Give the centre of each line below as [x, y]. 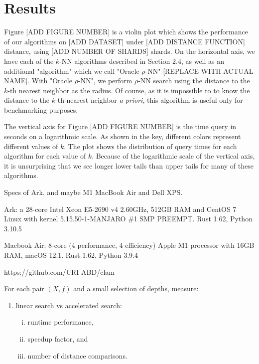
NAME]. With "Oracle [38, 81]
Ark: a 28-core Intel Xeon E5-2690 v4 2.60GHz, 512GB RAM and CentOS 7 [120, 209]
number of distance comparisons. [77, 355]
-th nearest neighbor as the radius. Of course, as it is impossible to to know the [129, 90]
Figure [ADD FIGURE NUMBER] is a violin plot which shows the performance [126, 32]
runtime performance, [61, 322]
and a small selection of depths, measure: [136, 288]
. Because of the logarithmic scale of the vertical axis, [173, 156]
